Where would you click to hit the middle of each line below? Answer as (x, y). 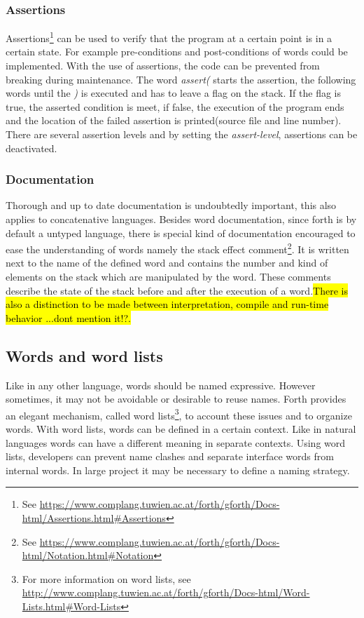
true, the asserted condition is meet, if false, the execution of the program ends (175, 106)
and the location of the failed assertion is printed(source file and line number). (174, 120)
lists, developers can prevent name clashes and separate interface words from (170, 456)
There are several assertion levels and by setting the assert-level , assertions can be (182, 134)
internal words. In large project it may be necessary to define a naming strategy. (178, 470)
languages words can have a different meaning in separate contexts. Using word (176, 442)
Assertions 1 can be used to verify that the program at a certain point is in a (169, 37)
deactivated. (31, 148)
